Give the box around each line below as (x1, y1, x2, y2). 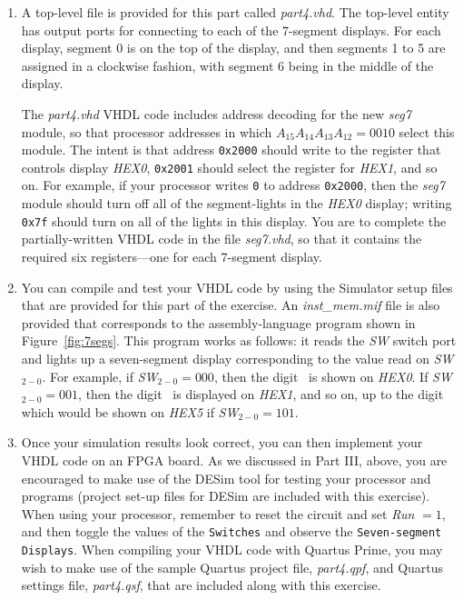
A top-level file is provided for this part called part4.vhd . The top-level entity (21, 3, 449, 21)
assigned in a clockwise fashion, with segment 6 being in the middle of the (21, 55, 434, 75)
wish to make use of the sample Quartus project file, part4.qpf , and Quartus (21, 557, 444, 576)
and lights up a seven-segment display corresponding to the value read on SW (21, 348, 454, 367)
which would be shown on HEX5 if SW (21, 402, 239, 421)
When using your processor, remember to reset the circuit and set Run (21, 504, 415, 523)
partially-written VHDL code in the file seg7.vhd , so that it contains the (21, 229, 422, 248)
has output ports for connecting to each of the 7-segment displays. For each (21, 20, 441, 39)
